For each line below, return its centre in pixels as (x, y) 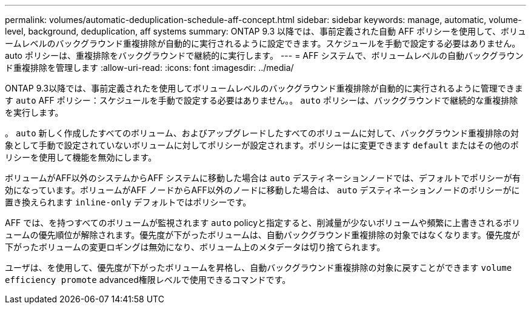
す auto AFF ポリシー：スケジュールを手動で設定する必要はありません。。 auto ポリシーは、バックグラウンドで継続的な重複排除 (262, 100)
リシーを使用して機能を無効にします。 (81, 157)
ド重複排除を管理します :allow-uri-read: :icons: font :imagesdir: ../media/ (149, 68)
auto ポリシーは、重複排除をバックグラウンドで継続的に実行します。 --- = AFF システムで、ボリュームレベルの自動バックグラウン (264, 55)
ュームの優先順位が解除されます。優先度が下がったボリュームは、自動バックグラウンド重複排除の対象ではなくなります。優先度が (262, 235)
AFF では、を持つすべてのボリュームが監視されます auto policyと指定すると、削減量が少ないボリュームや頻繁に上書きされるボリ (263, 223)
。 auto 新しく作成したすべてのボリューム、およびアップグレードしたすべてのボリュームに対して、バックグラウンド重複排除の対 (262, 133)
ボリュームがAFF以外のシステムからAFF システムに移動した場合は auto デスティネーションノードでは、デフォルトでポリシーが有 (263, 178)
